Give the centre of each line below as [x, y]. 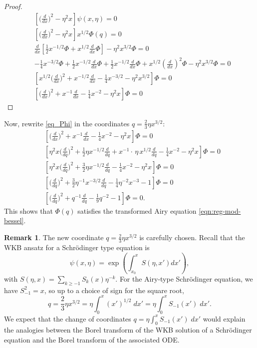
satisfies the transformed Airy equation [137, 210]
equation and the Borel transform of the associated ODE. [92, 340]
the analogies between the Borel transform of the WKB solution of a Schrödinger [128, 330]
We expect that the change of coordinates [68, 318]
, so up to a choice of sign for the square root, [114, 290]
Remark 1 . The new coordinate [54, 237]
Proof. [13, 6]
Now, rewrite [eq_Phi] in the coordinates [67, 123]
